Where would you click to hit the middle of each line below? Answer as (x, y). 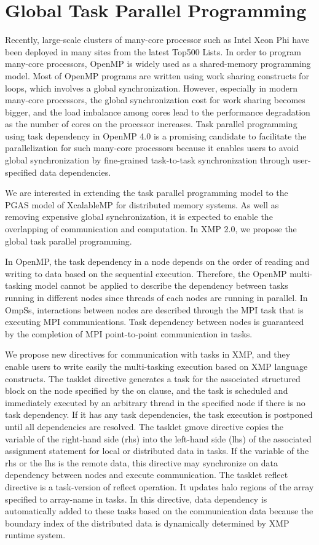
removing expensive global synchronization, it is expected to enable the (139, 217)
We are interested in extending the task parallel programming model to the (147, 193)
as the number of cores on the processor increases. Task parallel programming (151, 124)
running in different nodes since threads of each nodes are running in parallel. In (156, 297)
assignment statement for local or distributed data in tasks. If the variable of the (157, 451)
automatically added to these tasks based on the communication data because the (159, 511)
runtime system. (35, 535)
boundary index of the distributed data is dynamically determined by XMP (147, 523)
